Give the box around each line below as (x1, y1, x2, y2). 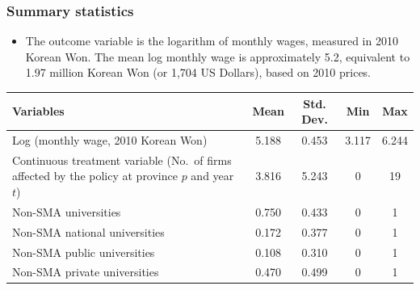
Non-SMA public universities (12, 243, 155, 260)
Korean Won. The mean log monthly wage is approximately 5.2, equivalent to (25, 48, 410, 65)
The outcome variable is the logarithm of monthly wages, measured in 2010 (25, 32, 398, 49)
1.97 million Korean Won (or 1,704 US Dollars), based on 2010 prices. (25, 64, 372, 81)
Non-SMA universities (12, 203, 121, 220)
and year (191, 167, 234, 184)
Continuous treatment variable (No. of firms (12, 151, 232, 168)
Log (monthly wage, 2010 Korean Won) (12, 131, 208, 148)
